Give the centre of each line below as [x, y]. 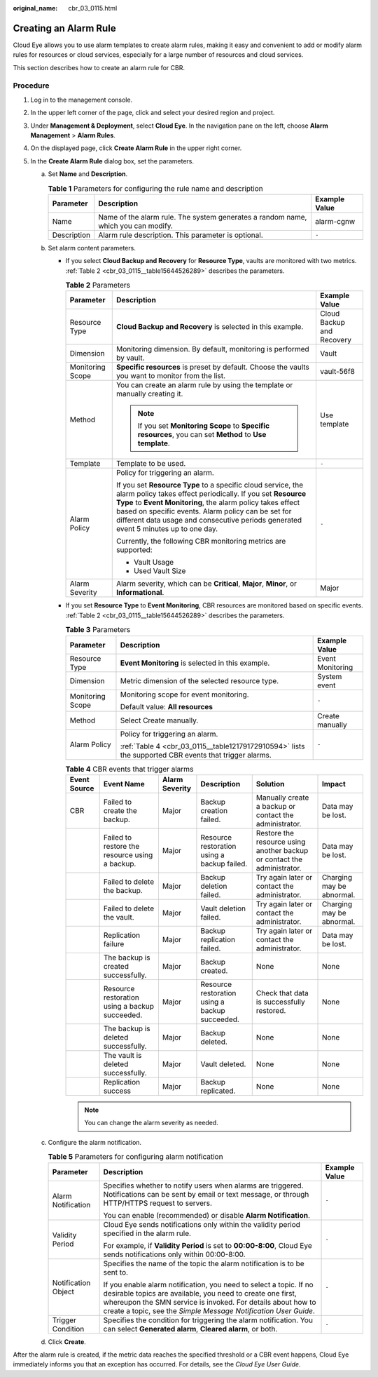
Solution [270, 784]
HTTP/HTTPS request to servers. [158, 1203]
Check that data [282, 993]
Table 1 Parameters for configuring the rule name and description [155, 188]
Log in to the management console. [82, 100]
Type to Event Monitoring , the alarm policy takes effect [208, 503]
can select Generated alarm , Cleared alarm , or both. [190, 1329]
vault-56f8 [337, 372]
